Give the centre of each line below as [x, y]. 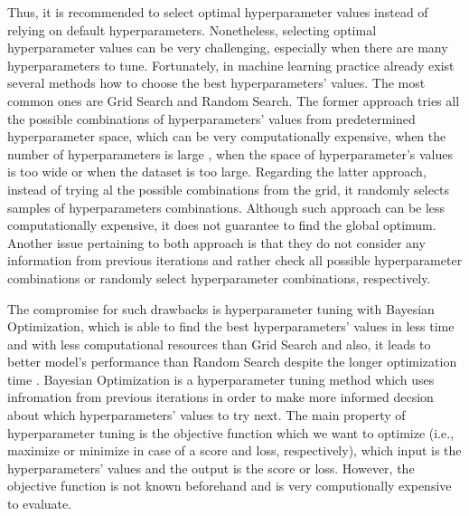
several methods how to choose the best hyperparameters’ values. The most [216, 83]
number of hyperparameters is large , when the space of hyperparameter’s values [230, 153]
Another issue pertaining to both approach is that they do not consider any [216, 242]
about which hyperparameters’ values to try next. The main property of [206, 415]
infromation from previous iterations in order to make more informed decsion [220, 397]
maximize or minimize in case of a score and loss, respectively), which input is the [234, 450]
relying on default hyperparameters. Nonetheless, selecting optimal [192, 29]
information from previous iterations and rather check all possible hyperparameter [235, 260]
